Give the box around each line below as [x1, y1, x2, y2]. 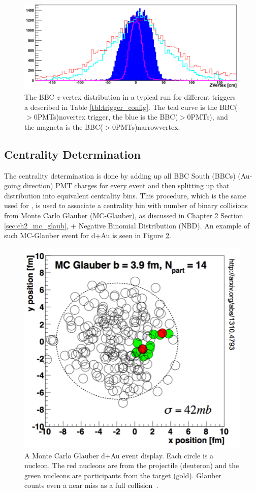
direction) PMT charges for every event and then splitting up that [23, 180, 230, 191]
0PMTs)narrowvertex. [112, 121, 180, 132]
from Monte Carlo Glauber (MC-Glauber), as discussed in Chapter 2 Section [4, 210, 243, 221]
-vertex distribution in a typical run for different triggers [59, 92, 236, 102]
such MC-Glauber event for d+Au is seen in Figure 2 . [4, 230, 171, 241]
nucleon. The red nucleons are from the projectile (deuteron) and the [24, 460, 239, 471]
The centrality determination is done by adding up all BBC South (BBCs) [4, 170, 236, 181]
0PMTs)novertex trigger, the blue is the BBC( [34, 111, 178, 122]
